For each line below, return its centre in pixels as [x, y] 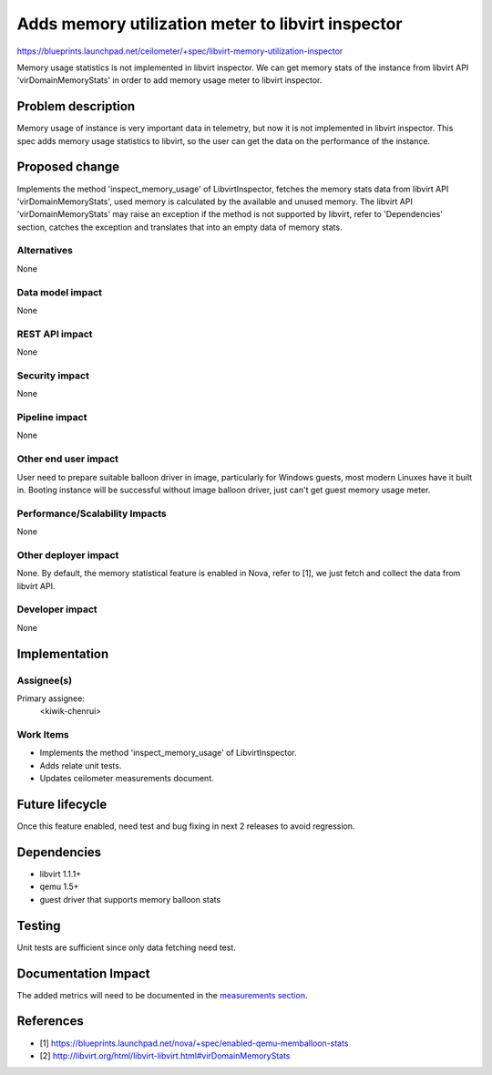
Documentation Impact [83, 973]
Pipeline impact [52, 418]
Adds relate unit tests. [81, 765]
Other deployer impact [68, 554]
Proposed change [68, 167]
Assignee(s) [45, 680]
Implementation [63, 653]
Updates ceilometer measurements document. [127, 779]
